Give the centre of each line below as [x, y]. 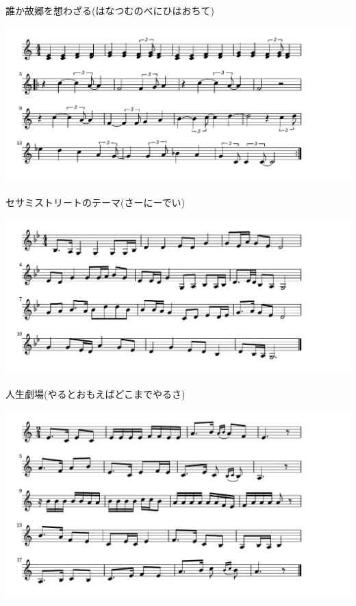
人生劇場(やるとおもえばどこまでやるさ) [96, 394]
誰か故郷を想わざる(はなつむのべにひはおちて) [110, 10]
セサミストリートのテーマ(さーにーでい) [96, 202]
